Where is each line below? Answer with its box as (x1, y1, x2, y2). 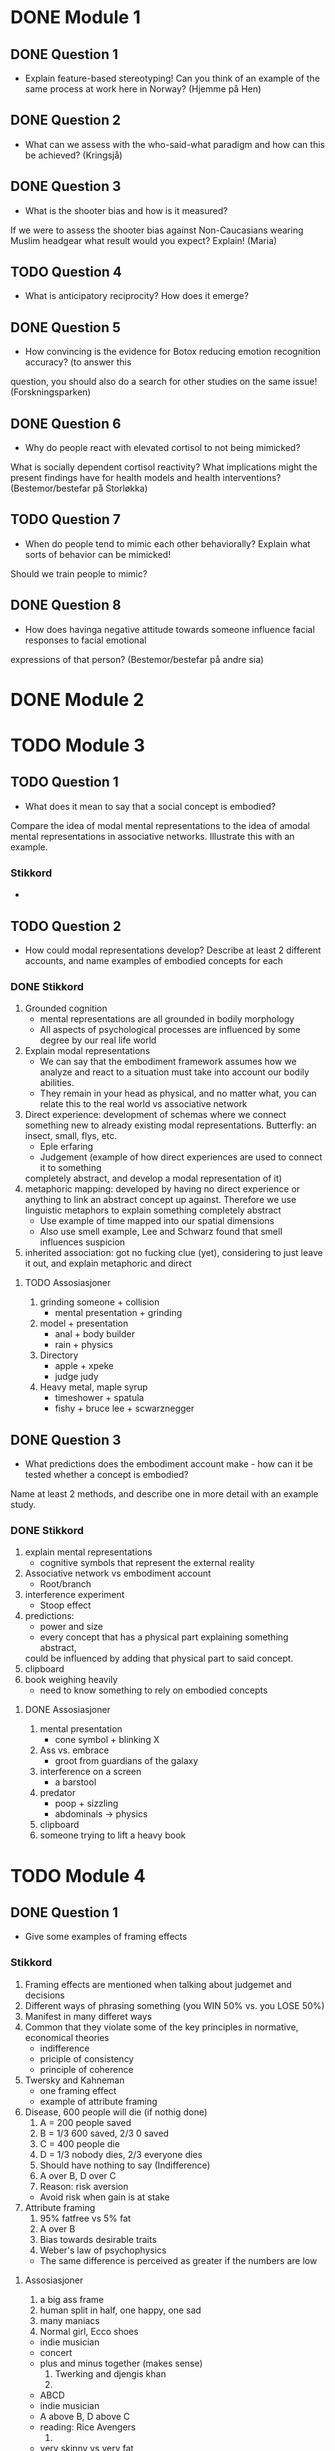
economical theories (24, 2031, 110, 2043)
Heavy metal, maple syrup (39, 1381, 148, 1393)
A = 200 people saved (39, 2116, 132, 2128)
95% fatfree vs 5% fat (39, 2212, 132, 2224)
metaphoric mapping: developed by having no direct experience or (24, 1183, 301, 1195)
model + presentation (39, 1317, 129, 1330)
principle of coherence (39, 2063, 134, 2075)
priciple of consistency (39, 2052, 135, 2065)
